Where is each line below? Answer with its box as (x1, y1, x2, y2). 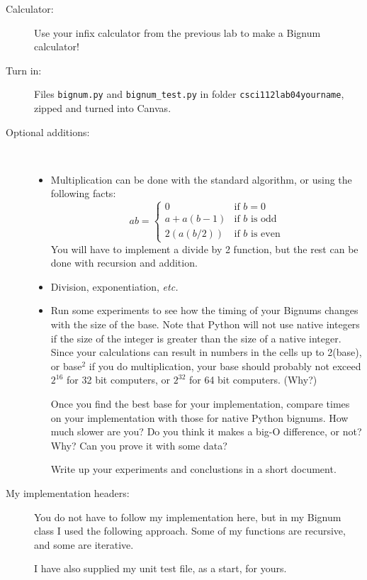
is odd (251, 214, 277, 225)
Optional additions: (6, 124, 90, 139)
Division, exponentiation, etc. (50, 279, 179, 294)
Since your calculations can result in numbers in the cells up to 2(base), (50, 345, 362, 359)
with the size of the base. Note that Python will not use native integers (50, 316, 360, 331)
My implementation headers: (6, 485, 130, 500)
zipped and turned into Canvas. (34, 101, 171, 116)
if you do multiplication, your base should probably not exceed (89, 358, 361, 373)
